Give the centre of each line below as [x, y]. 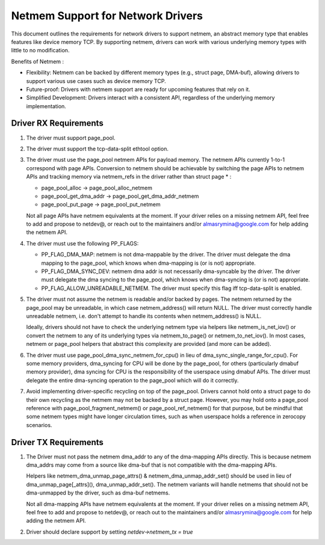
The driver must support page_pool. [71, 138]
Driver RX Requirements [57, 123]
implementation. [46, 106]
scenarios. [39, 425]
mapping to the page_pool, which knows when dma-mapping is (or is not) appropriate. [148, 263]
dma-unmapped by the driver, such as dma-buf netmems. [98, 493]
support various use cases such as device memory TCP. [96, 81]
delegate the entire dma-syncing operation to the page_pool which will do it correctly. [132, 380]
